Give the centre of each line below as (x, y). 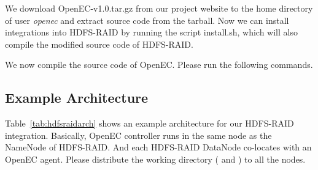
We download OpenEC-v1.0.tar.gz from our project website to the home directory (159, 8)
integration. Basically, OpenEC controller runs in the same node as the (138, 135)
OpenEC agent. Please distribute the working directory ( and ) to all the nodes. (155, 159)
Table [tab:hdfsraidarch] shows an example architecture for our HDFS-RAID (149, 123)
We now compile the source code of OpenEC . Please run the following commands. (159, 65)
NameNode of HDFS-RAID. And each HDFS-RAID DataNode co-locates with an (158, 147)
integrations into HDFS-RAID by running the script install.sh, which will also (151, 32)
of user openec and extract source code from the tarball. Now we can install (147, 20)
